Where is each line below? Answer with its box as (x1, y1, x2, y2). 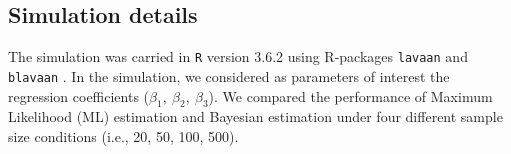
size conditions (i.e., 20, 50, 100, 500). (8, 125, 239, 146)
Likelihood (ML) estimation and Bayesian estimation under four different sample (8, 106, 503, 127)
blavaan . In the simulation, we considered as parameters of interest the (8, 65, 450, 86)
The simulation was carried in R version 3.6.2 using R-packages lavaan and (8, 46, 468, 67)
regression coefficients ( (8, 85, 150, 106)
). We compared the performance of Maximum (208, 85, 493, 106)
